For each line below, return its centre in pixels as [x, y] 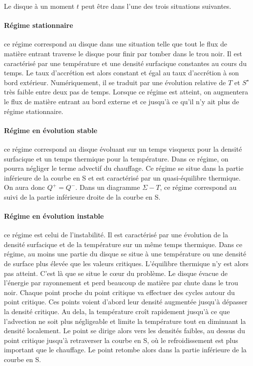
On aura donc [25, 187]
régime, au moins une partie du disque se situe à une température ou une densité [125, 254]
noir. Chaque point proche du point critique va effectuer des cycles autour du [119, 292]
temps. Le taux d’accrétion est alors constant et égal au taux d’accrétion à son [121, 73]
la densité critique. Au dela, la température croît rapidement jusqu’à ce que [117, 311]
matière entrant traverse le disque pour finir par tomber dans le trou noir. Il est [123, 53]
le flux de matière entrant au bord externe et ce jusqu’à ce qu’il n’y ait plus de [122, 101]
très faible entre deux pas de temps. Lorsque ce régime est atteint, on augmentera [126, 92]
